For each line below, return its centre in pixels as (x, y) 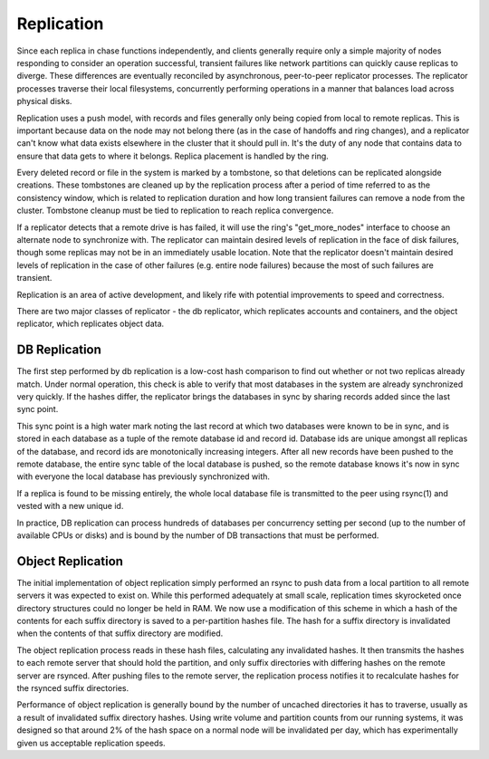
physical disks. (44, 101)
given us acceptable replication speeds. (91, 743)
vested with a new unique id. (70, 506)
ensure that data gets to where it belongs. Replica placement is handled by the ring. (173, 156)
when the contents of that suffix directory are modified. (120, 633)
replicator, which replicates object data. (91, 324)
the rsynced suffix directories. (73, 687)
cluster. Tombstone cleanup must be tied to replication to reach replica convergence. (175, 211)
